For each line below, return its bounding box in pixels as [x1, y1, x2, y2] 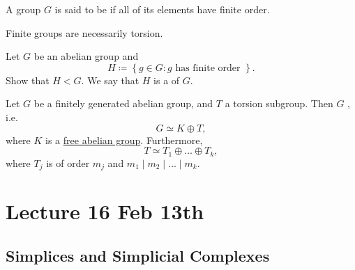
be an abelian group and [33, 49, 139, 63]
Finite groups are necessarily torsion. [6, 25, 163, 40]
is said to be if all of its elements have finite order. [54, 2, 270, 16]
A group [6, 2, 41, 16]
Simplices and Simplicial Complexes [6, 244, 270, 266]
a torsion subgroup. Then [225, 96, 333, 111]
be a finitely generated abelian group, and [33, 96, 213, 111]
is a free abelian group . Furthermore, [45, 132, 203, 147]
